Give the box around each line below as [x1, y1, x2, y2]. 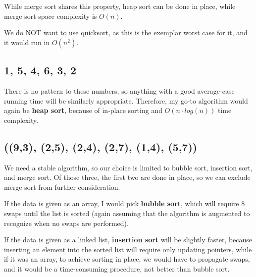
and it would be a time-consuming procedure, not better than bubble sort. [4, 263, 230, 274]
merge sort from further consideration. [4, 181, 120, 192]
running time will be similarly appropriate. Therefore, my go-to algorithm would [4, 95, 248, 106]
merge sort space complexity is [4, 10, 97, 21]
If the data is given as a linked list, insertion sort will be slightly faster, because [4, 234, 253, 245]
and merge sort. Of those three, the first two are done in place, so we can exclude [4, 172, 251, 182]
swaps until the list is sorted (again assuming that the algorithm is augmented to [4, 208, 250, 218]
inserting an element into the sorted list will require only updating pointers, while [4, 244, 252, 254]
